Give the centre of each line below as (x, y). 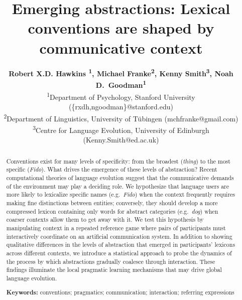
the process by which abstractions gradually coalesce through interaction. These (111, 261)
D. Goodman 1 (121, 84)
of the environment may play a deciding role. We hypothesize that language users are (118, 186)
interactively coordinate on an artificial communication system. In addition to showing (119, 236)
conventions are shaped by (121, 28)
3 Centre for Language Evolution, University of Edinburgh (121, 129)
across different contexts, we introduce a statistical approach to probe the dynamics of (119, 253)
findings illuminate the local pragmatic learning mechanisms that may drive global (114, 270)
